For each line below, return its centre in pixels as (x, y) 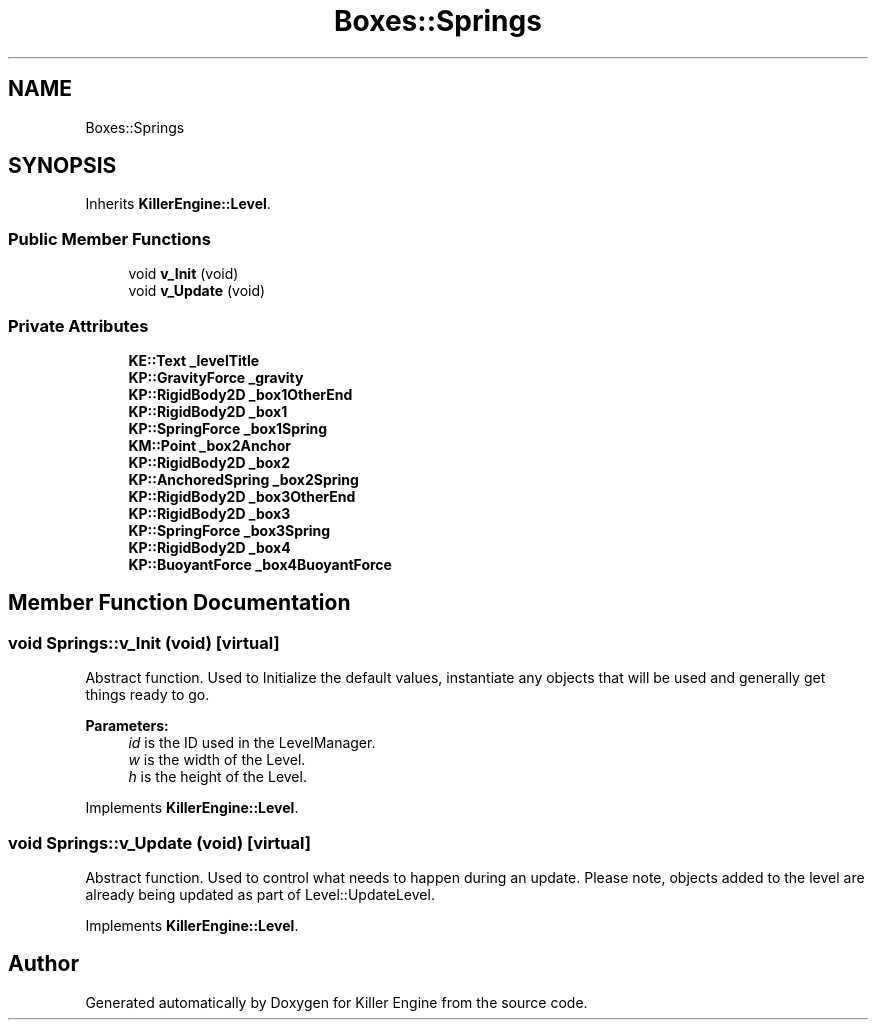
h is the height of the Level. (217, 777)
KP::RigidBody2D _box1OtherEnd (240, 394)
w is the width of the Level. (217, 760)
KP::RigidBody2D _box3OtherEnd (242, 496)
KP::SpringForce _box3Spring (229, 530)
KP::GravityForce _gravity (216, 377)
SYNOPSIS (62, 166)
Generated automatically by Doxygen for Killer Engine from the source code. (336, 1002)
